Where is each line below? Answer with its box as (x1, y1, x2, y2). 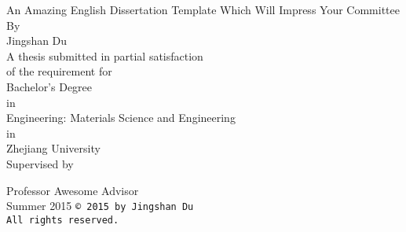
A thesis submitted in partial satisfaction (6, 47, 203, 64)
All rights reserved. (6, 214, 119, 226)
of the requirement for (6, 63, 112, 79)
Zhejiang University (6, 140, 101, 157)
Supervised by (6, 155, 74, 171)
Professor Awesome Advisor (6, 182, 139, 198)
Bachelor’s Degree (6, 78, 93, 94)
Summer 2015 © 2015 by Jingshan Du (6, 197, 194, 214)
